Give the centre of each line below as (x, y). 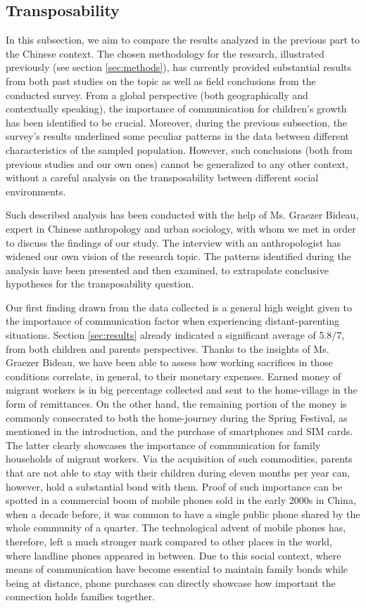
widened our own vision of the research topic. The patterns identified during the (178, 256)
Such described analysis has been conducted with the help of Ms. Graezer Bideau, (182, 215)
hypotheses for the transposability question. (100, 284)
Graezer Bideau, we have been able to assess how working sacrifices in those (169, 362)
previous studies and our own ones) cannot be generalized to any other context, (177, 163)
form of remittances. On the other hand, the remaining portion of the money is (176, 404)
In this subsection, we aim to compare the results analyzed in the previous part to (183, 40)
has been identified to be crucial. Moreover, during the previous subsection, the (177, 122)
